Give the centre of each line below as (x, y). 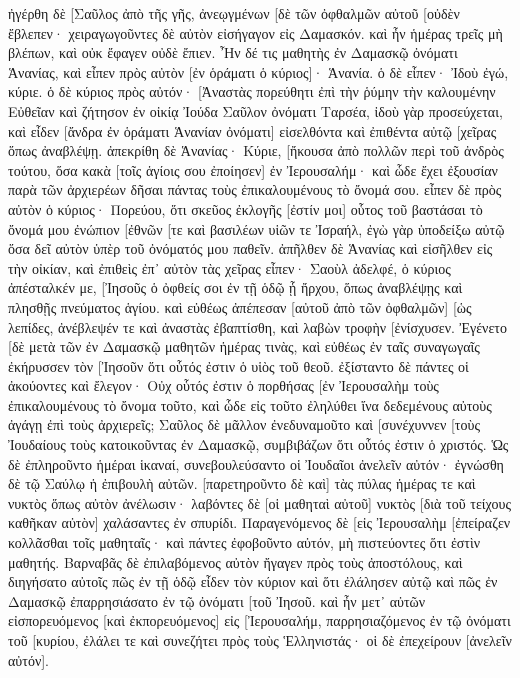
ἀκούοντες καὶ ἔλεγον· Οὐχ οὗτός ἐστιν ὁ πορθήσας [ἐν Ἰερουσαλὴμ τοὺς (223, 385)
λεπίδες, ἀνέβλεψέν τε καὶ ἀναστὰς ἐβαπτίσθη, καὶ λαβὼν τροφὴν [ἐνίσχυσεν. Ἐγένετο (257, 326)
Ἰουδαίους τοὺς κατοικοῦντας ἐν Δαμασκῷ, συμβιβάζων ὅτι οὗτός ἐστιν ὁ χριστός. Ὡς (258, 444)
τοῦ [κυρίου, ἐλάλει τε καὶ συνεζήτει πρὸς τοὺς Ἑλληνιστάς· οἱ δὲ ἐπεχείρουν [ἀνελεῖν (260, 640)
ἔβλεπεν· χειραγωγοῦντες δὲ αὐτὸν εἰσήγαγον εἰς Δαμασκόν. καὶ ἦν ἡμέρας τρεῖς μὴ (255, 32)
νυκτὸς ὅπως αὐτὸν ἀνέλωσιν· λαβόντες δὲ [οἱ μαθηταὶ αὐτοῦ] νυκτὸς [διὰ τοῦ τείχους (259, 502)
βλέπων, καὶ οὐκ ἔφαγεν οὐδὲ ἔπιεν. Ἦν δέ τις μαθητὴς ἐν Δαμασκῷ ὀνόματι (233, 52)
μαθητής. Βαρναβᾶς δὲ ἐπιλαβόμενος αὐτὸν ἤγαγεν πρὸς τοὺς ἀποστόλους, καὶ (235, 561)
